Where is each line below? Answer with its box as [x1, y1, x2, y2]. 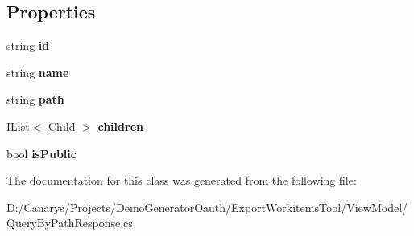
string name [6, 63, 69, 80]
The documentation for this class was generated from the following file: [6, 172, 357, 189]
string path [6, 91, 64, 108]
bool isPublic [6, 144, 77, 161]
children [97, 117, 143, 134]
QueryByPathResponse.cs [6, 214, 133, 231]
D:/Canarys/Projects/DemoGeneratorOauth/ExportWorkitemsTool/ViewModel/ [6, 198, 408, 215]
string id [6, 37, 50, 54]
